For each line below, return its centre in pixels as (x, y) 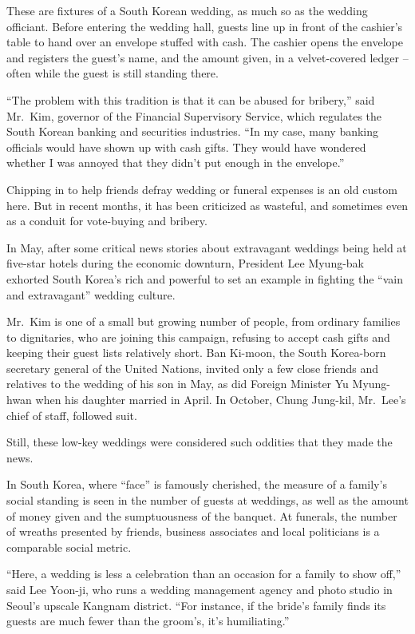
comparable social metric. (69, 547)
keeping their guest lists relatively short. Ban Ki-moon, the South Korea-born (196, 353)
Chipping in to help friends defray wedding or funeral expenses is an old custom (202, 189)
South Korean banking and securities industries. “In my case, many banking (193, 131)
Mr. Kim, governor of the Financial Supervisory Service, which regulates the (194, 115)
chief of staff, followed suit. (72, 415)
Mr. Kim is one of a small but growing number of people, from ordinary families (204, 321)
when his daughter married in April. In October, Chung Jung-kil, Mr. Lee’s (221, 400)
